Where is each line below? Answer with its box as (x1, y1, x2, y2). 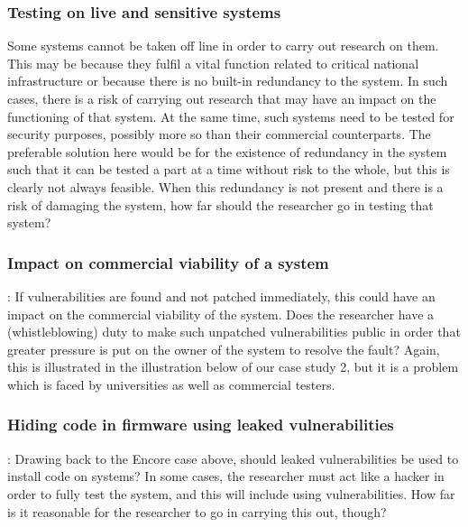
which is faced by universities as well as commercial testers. (7, 374, 335, 393)
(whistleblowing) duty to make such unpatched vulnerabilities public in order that (7, 322, 461, 341)
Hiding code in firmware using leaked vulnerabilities (7, 413, 394, 436)
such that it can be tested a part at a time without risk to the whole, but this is (7, 160, 450, 179)
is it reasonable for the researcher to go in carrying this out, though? (7, 502, 387, 521)
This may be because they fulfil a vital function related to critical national (7, 53, 419, 72)
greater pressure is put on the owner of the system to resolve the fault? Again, (7, 339, 440, 358)
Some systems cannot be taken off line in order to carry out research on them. (7, 36, 439, 55)
